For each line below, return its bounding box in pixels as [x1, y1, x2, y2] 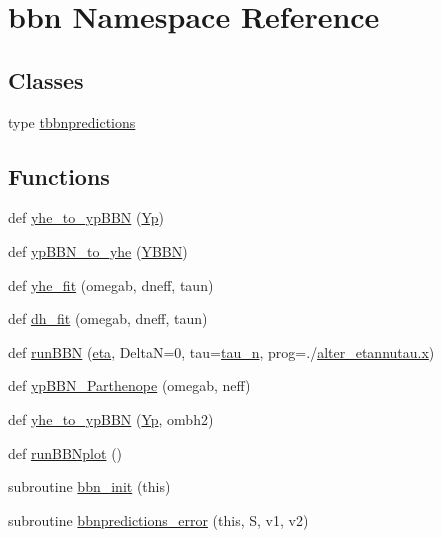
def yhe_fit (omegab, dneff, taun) [8, 274, 214, 295]
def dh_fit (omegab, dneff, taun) [8, 308, 208, 329]
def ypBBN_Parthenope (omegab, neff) [8, 375, 251, 396]
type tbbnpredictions [8, 111, 136, 132]
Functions [8, 160, 110, 191]
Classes [8, 64, 84, 95]
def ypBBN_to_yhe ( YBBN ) [8, 240, 188, 261]
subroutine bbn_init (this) [8, 476, 171, 497]
